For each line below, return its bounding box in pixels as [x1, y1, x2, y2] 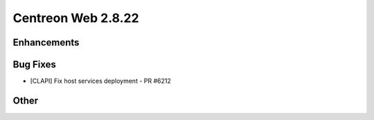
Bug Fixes [12, 59, 57, 70]
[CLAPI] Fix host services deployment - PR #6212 [30, 77, 171, 86]
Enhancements [12, 37, 80, 48]
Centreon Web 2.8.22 [12, 10, 139, 26]
